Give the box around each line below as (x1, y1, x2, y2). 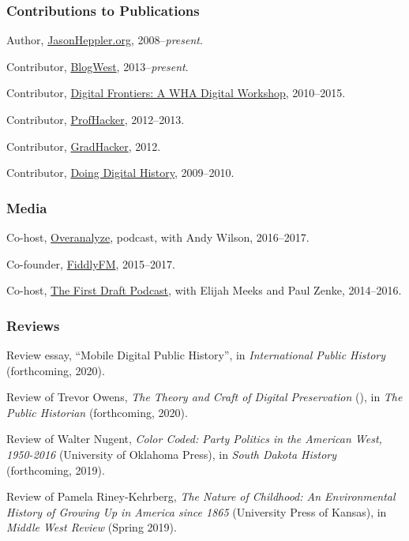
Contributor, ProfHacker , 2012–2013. (6, 111, 185, 127)
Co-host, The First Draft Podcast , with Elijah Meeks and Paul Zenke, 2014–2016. (6, 282, 402, 299)
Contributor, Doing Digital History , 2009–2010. (6, 164, 235, 181)
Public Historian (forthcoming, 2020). (6, 404, 188, 420)
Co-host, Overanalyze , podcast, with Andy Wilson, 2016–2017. (6, 229, 310, 245)
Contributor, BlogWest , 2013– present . (6, 58, 189, 74)
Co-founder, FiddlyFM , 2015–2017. (6, 255, 175, 272)
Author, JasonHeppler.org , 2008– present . (6, 32, 203, 48)
